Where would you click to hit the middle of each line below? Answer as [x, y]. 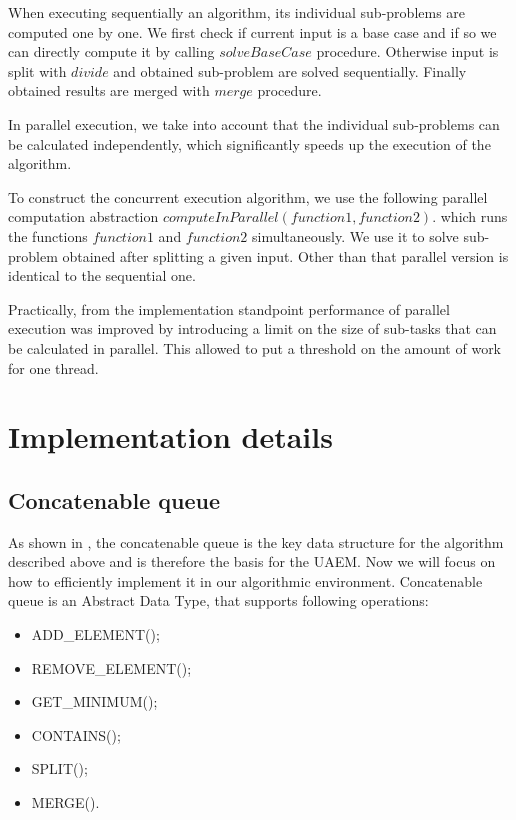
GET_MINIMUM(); [94, 701]
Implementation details [170, 436]
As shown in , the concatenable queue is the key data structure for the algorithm [256, 541]
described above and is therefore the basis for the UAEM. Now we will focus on [252, 561]
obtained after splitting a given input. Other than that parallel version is [285, 255]
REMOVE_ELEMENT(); [111, 667]
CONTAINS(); [76, 734]
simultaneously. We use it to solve [355, 235]
